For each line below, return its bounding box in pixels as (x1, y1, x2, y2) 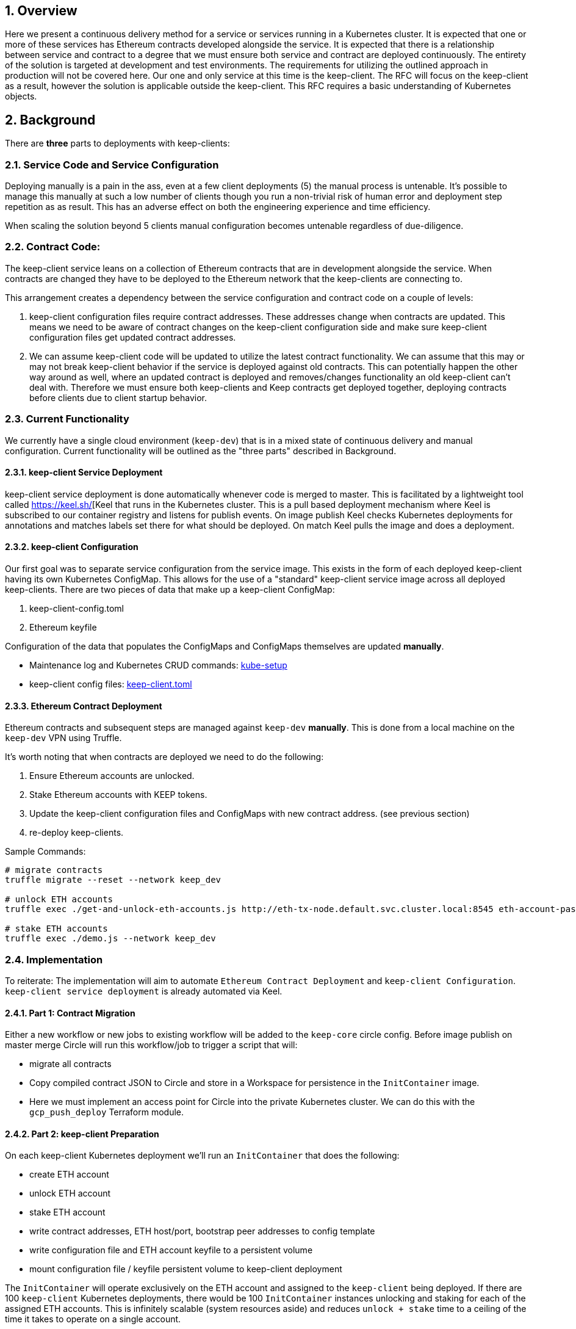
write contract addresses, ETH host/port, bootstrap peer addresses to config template (29, 1226, 375, 1237)
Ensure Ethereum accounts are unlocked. (29, 770, 195, 781)
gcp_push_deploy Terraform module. (29, 1107, 184, 1118)
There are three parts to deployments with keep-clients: (5, 138, 230, 149)
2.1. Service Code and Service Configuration (5, 158, 219, 171)
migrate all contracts (29, 1059, 112, 1070)
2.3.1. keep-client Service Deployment (5, 467, 163, 478)
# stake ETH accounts (5, 924, 108, 934)
